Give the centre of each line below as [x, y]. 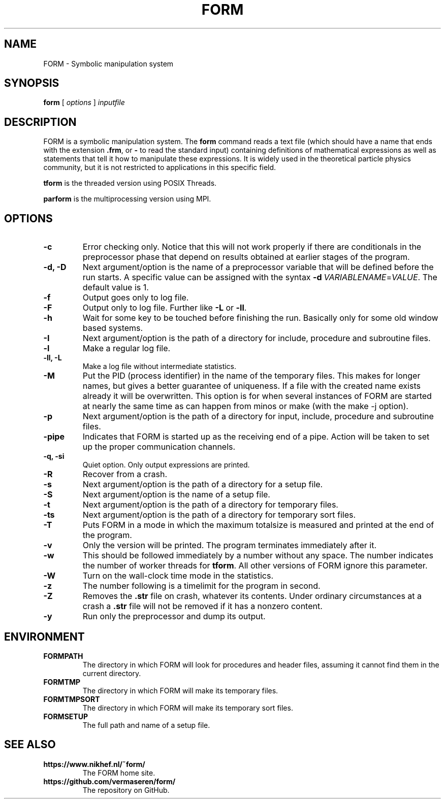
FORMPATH [63, 656]
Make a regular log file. [126, 348]
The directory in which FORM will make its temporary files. [180, 690]
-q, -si [54, 456]
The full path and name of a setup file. [146, 725]
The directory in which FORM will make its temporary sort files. [188, 708]
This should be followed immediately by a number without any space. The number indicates [258, 556]
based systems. [113, 328]
